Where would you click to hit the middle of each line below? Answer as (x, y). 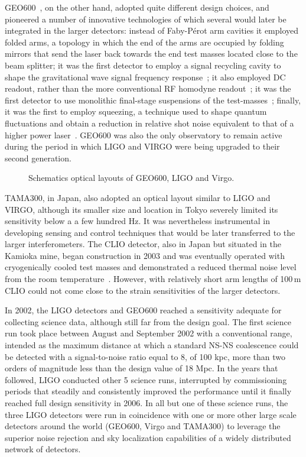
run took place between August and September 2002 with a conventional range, (149, 333)
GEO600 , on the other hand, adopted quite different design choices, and (137, 7)
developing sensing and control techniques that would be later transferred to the (150, 232)
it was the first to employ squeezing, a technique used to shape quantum (136, 111)
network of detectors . (43, 449)
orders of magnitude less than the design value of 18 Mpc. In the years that (141, 368)
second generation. (38, 158)
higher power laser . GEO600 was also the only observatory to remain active (144, 134)
